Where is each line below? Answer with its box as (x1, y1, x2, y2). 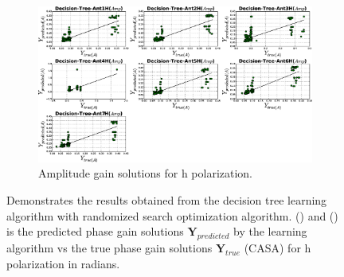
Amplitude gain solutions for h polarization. (38, 165, 253, 181)
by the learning (233, 223, 307, 240)
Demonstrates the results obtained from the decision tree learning (6, 192, 327, 209)
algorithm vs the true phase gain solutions (6, 240, 213, 256)
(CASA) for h (244, 240, 311, 256)
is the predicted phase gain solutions (6, 223, 184, 240)
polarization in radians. (6, 255, 120, 271)
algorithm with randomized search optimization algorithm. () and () (6, 207, 338, 224)
